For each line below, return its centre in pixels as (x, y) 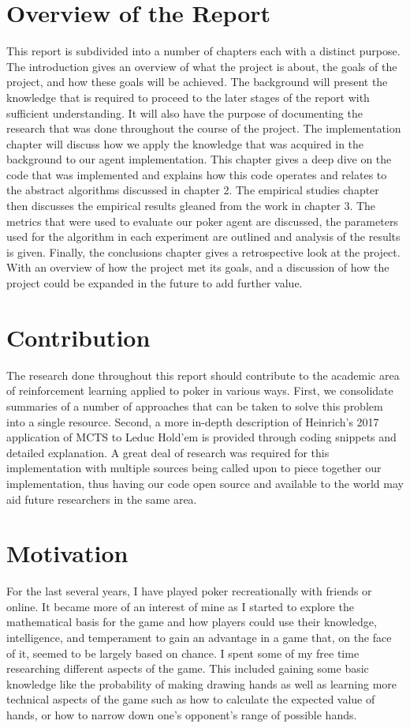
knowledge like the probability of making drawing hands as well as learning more (202, 683)
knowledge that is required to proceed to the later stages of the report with (188, 97)
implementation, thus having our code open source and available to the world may (205, 483)
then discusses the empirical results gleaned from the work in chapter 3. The (191, 206)
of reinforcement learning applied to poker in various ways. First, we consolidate (200, 390)
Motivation (67, 553)
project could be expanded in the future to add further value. (155, 283)
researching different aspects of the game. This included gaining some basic (188, 668)
